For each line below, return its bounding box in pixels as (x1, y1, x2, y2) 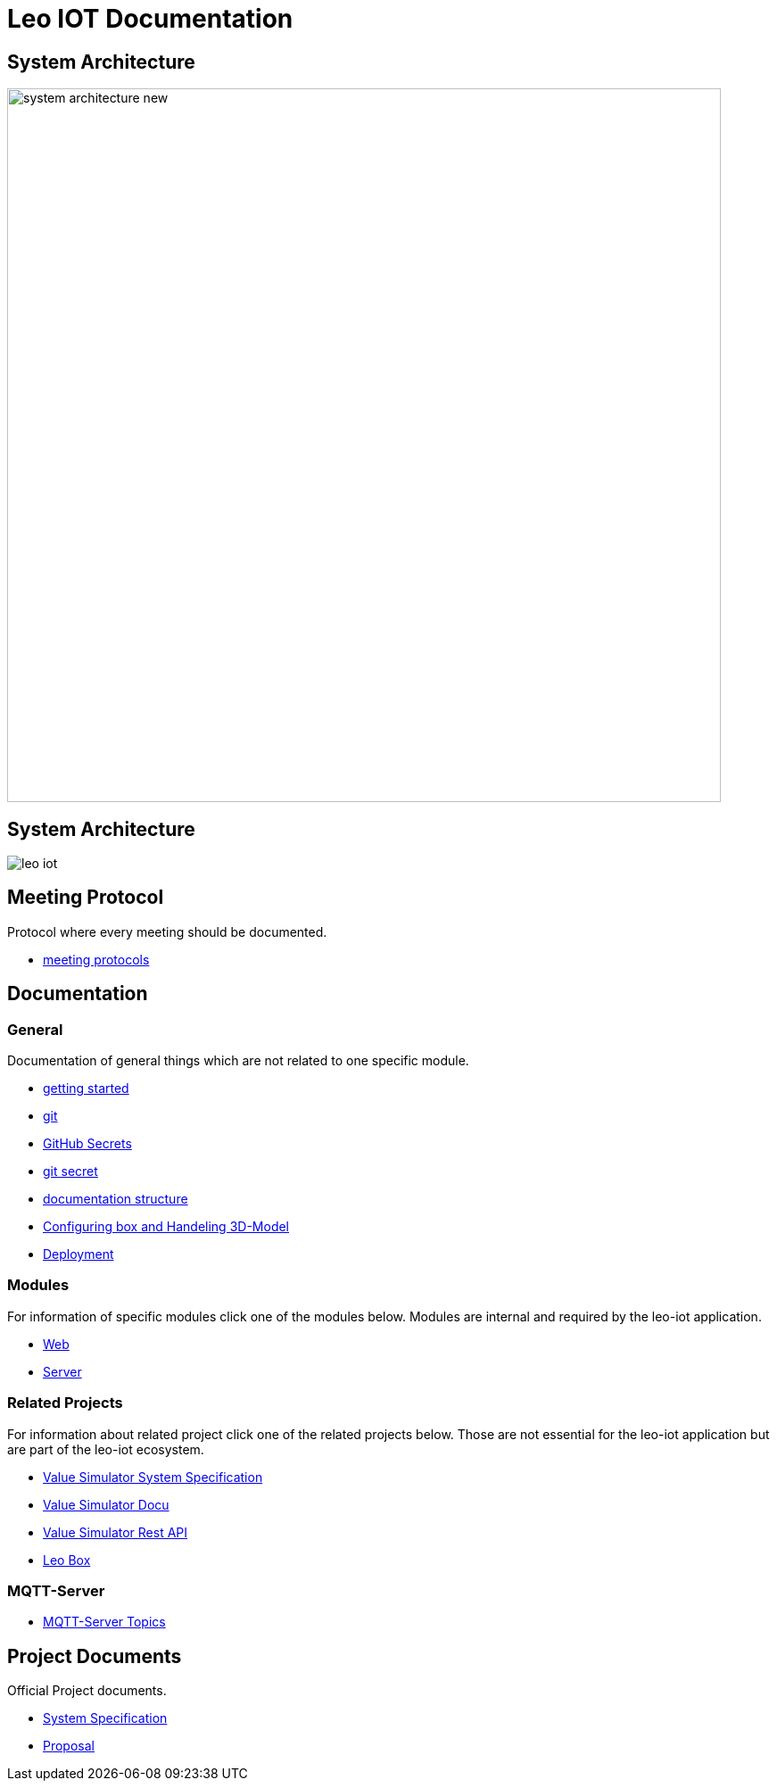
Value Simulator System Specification (43, 1469, 263, 1485)
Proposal (43, 1738, 95, 1754)
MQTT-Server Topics (43, 1614, 166, 1630)
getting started (43, 1080, 129, 1097)
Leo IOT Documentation (7, 4, 293, 34)
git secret (43, 1163, 98, 1180)
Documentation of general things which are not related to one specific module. (7, 1053, 469, 1069)
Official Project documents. (7, 1683, 167, 1699)
